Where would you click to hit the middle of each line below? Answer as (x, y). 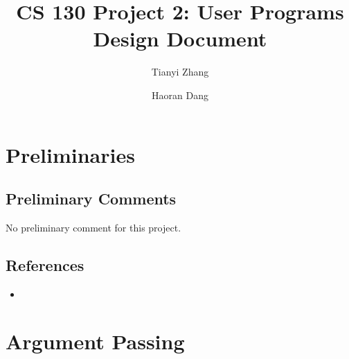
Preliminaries (70, 154)
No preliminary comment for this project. (93, 227)
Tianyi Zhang (180, 72)
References (45, 264)
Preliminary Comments (91, 199)
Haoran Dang (180, 95)
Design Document (180, 38)
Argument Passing (95, 341)
